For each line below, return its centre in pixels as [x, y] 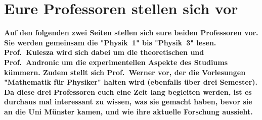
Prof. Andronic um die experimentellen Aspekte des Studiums [116, 62]
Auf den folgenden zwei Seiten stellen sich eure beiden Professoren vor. [131, 33]
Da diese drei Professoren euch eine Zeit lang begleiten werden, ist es [128, 92]
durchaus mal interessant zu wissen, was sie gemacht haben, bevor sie [128, 102]
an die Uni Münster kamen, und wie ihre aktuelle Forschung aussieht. [128, 111]
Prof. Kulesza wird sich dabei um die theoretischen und [104, 52]
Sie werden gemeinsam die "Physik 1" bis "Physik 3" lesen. [110, 42]
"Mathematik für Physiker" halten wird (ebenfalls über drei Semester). [131, 82]
